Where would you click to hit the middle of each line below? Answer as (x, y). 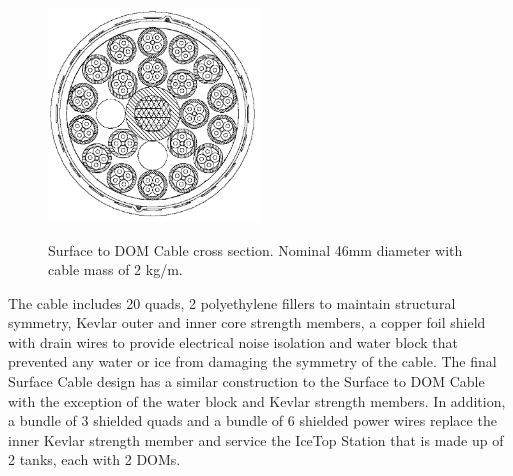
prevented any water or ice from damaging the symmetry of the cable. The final (252, 361)
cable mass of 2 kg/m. (115, 269)
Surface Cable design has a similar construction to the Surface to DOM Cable (246, 381)
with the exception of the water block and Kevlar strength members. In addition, (257, 400)
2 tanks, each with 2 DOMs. (94, 459)
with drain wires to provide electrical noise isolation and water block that (233, 341)
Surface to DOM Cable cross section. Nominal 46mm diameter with (255, 249)
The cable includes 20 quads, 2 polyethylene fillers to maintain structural (232, 302)
